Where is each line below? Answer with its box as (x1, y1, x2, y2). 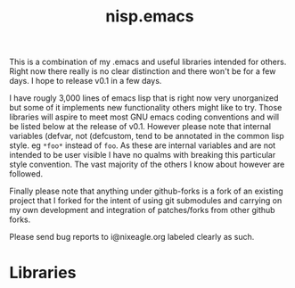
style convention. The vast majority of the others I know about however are (9, 159, 285, 170)
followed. (9, 169, 44, 179)
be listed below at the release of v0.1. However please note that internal (9, 121, 272, 132)
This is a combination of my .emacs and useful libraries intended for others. (9, 56, 287, 68)
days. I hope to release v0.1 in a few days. (9, 76, 162, 86)
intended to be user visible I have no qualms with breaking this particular (9, 150, 276, 160)
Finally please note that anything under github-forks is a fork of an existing (9, 185, 283, 197)
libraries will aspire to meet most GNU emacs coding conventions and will (9, 111, 279, 122)
